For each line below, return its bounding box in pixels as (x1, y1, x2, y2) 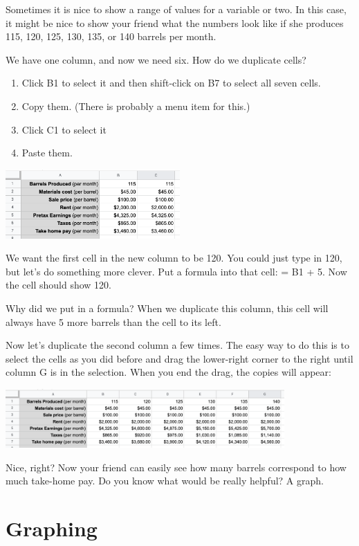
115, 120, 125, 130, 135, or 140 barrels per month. (6, 29, 217, 44)
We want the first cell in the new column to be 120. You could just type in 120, (6, 251, 342, 265)
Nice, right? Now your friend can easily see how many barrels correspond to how (6, 459, 347, 474)
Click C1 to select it (21, 122, 107, 136)
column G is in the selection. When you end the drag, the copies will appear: (6, 365, 331, 379)
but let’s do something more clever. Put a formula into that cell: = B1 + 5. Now (6, 264, 347, 278)
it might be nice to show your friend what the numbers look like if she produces (6, 15, 344, 30)
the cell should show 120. (6, 277, 111, 292)
